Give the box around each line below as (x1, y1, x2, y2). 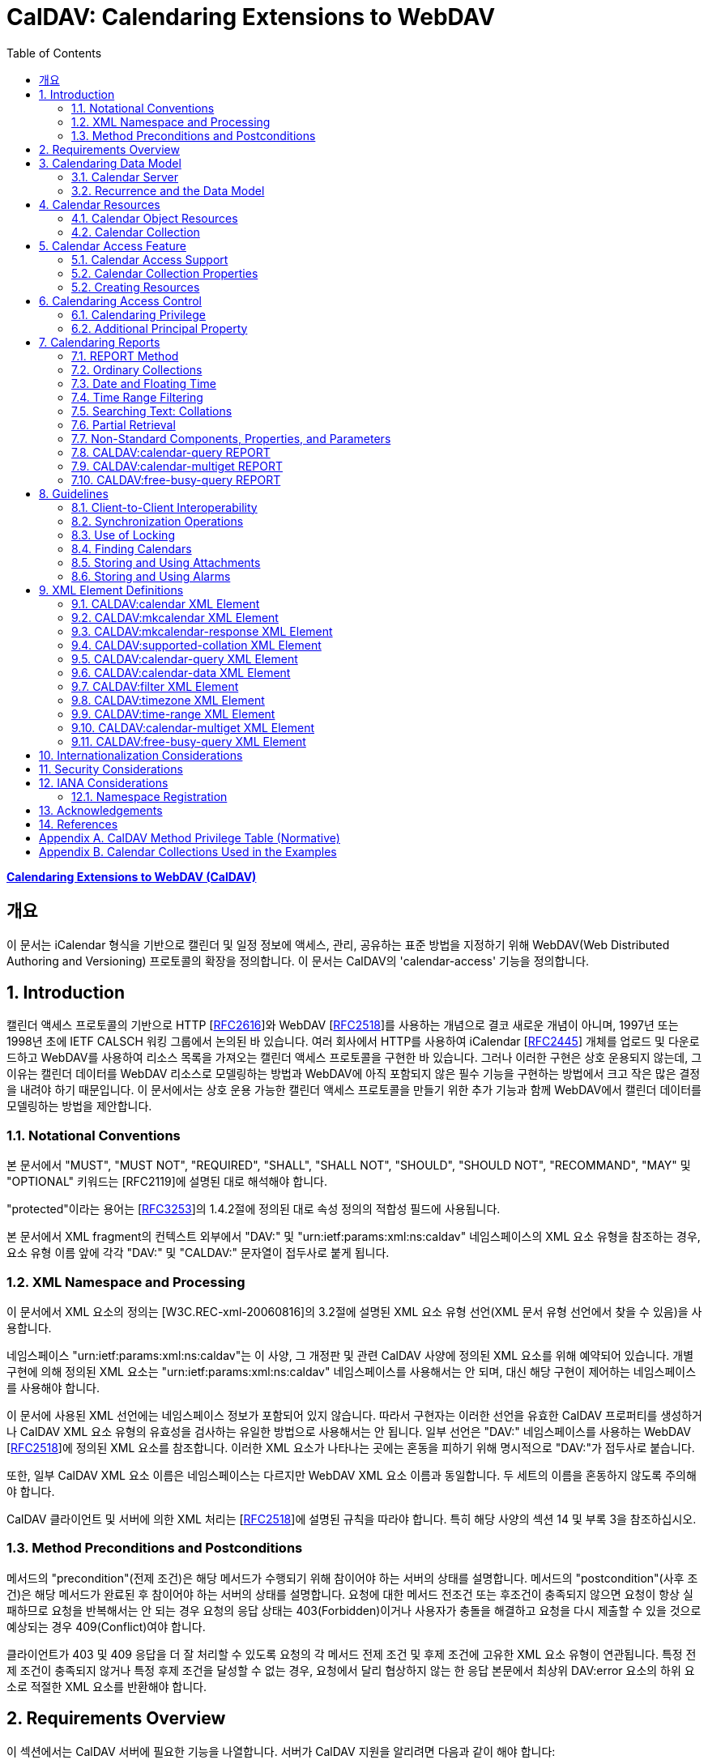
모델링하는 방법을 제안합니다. (6, 1099, 152, 1114)
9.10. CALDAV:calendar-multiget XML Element (71, 720, 315, 735)
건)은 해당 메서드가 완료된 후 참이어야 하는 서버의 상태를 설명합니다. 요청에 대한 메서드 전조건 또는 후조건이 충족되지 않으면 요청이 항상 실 (6, 1587, 693, 1601)
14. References (39, 816, 118, 831)
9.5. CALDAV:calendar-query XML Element (71, 651, 298, 666)
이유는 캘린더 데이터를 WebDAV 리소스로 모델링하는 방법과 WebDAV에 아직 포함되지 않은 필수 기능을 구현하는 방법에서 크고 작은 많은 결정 (6, 1067, 701, 1081)
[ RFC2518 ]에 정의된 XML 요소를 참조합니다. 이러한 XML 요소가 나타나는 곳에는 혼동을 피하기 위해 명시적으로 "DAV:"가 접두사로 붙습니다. (6, 1440, 695, 1455)
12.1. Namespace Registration (71, 789, 228, 803)
